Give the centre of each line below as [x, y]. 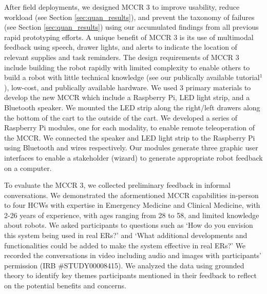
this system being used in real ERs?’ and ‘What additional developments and [126, 235]
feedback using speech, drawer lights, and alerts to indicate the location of [121, 47]
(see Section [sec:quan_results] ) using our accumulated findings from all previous [131, 27]
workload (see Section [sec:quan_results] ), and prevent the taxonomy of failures [129, 17]
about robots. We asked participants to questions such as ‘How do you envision [129, 225]
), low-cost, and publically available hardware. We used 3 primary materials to [128, 87]
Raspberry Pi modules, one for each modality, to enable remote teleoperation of [130, 128]
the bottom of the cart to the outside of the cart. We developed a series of [121, 117]
